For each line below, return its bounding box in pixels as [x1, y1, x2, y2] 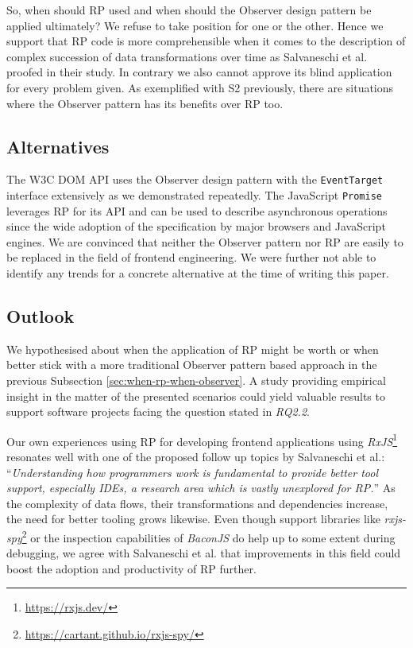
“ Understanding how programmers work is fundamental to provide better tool [6, 464, 379, 480]
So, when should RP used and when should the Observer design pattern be [6, 2, 372, 17]
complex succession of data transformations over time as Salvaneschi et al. [6, 48, 368, 64]
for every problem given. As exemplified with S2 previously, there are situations [6, 79, 394, 95]
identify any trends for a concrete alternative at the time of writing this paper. [6, 265, 389, 281]
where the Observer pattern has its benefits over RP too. [6, 95, 284, 111]
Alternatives [6, 134, 110, 158]
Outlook [6, 304, 75, 328]
